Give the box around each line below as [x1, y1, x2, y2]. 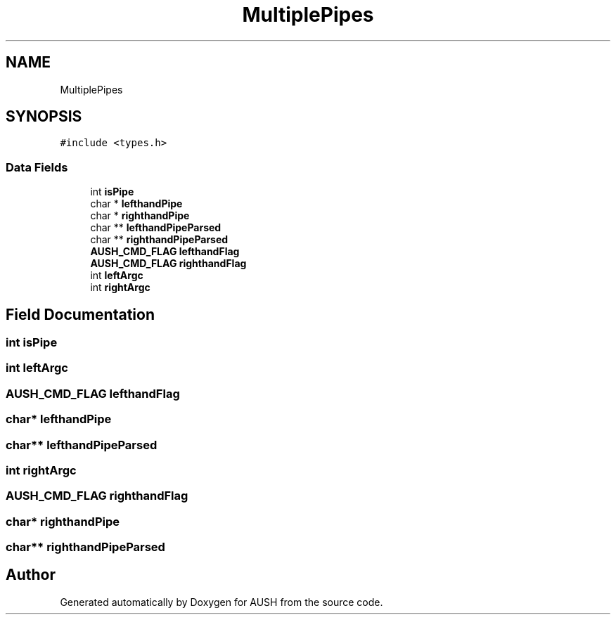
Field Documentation [6, 305, 155, 323]
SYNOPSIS [6, 108, 82, 126]
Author [6, 566, 56, 584]
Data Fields [6, 160, 68, 174]
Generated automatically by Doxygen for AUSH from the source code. [60, 595, 383, 608]
